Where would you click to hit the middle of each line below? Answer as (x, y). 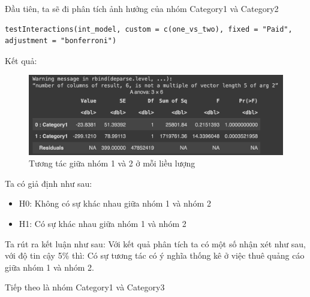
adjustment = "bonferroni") (61, 41)
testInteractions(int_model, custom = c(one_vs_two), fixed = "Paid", (149, 29)
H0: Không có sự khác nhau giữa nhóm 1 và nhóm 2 (115, 203)
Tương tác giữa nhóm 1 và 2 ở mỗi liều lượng (112, 163)
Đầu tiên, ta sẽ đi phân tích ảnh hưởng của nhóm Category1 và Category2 (142, 8)
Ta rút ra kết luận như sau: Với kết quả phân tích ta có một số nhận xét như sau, (155, 243)
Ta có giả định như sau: (49, 183)
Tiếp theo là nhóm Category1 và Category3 (85, 287)
